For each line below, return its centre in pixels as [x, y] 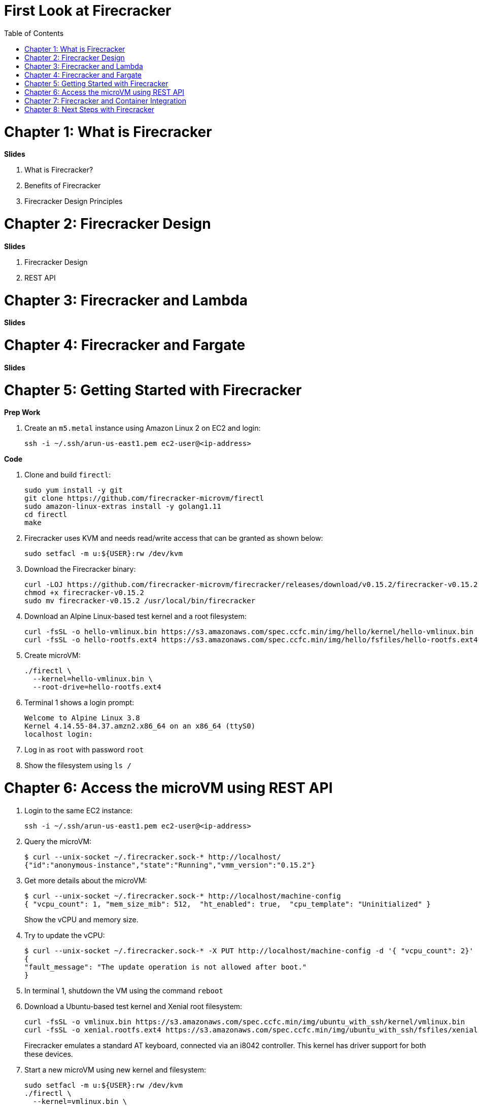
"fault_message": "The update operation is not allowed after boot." [166, 967]
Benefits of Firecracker [63, 186]
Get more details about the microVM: [86, 880]
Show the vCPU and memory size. [81, 919]
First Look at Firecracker [88, 11]
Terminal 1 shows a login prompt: [79, 703]
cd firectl [46, 515]
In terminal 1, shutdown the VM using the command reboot [124, 990]
